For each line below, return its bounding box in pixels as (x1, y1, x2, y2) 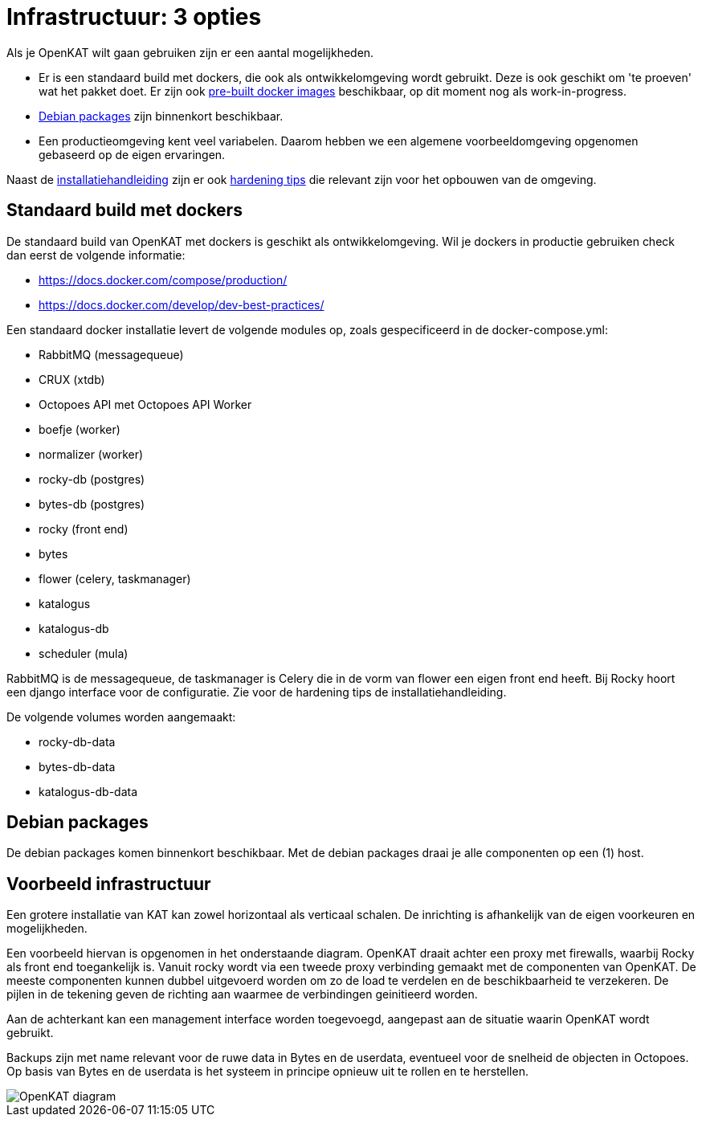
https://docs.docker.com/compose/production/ (39, 272, 288, 287)
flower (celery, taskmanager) (39, 571, 191, 586)
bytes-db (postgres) (39, 496, 145, 511)
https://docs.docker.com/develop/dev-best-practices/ (39, 297, 324, 312)
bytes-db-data (39, 759, 116, 774)
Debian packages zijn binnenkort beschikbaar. (39, 108, 284, 123)
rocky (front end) (39, 521, 129, 536)
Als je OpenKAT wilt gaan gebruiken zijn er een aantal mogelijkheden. (6, 45, 374, 59)
